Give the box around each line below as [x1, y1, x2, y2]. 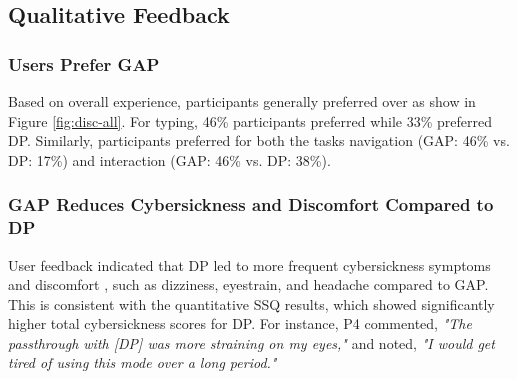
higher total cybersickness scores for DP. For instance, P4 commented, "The [8, 313, 472, 334]
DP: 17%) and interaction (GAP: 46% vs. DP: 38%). [8, 149, 331, 170]
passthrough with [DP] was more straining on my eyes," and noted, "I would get [8, 332, 495, 353]
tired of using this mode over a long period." [8, 352, 277, 373]
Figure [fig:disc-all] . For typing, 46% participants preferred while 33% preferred [8, 110, 492, 131]
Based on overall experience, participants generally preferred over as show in [8, 91, 476, 111]
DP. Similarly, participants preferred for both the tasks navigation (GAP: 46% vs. [8, 130, 510, 151]
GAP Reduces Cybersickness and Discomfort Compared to [8, 192, 494, 217]
